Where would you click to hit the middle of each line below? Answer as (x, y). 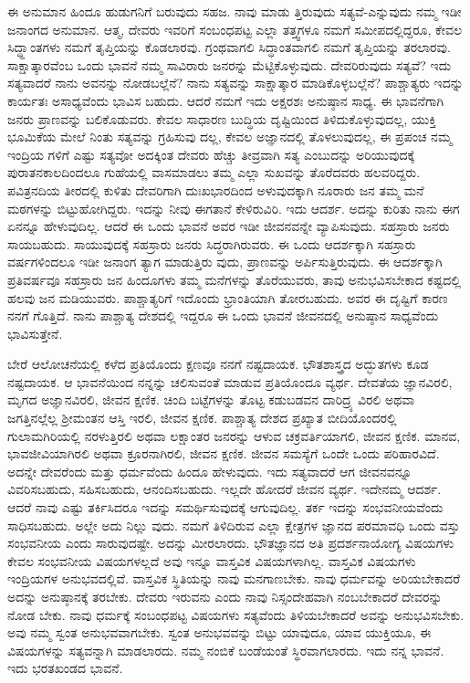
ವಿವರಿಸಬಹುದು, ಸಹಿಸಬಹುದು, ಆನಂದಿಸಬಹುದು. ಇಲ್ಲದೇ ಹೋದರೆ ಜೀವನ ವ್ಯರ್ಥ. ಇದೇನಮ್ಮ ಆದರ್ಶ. (225, 489)
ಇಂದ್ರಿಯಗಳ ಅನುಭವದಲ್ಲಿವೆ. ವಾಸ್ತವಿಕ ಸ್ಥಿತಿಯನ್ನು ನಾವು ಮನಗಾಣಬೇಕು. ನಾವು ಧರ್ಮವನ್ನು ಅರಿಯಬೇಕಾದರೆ (234, 578)
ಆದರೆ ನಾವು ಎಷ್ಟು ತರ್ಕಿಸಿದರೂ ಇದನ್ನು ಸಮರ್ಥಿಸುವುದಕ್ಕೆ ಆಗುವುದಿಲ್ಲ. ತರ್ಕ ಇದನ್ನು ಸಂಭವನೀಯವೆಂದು (225, 507)
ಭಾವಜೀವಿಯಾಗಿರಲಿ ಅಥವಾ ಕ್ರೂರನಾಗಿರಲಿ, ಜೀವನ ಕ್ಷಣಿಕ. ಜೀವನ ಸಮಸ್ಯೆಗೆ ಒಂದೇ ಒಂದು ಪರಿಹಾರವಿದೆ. (224, 453)
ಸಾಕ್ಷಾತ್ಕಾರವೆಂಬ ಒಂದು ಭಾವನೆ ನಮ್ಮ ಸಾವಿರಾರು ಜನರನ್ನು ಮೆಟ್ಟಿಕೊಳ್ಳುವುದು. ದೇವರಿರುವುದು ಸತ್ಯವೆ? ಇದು (230, 64)
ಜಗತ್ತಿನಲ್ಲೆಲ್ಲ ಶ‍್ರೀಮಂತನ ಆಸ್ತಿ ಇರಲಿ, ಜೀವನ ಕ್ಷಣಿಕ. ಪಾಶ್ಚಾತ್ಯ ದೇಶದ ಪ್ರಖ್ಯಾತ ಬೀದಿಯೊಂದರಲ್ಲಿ (202, 418)
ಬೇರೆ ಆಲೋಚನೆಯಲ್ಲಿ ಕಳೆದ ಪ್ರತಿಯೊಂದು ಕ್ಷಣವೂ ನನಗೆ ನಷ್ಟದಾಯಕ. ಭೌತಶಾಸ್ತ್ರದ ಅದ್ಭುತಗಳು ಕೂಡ (218, 364)
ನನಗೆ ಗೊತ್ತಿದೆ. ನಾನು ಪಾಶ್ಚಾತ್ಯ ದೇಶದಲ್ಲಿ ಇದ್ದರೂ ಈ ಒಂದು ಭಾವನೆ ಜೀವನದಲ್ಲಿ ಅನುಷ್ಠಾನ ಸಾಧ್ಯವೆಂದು (223, 315)
